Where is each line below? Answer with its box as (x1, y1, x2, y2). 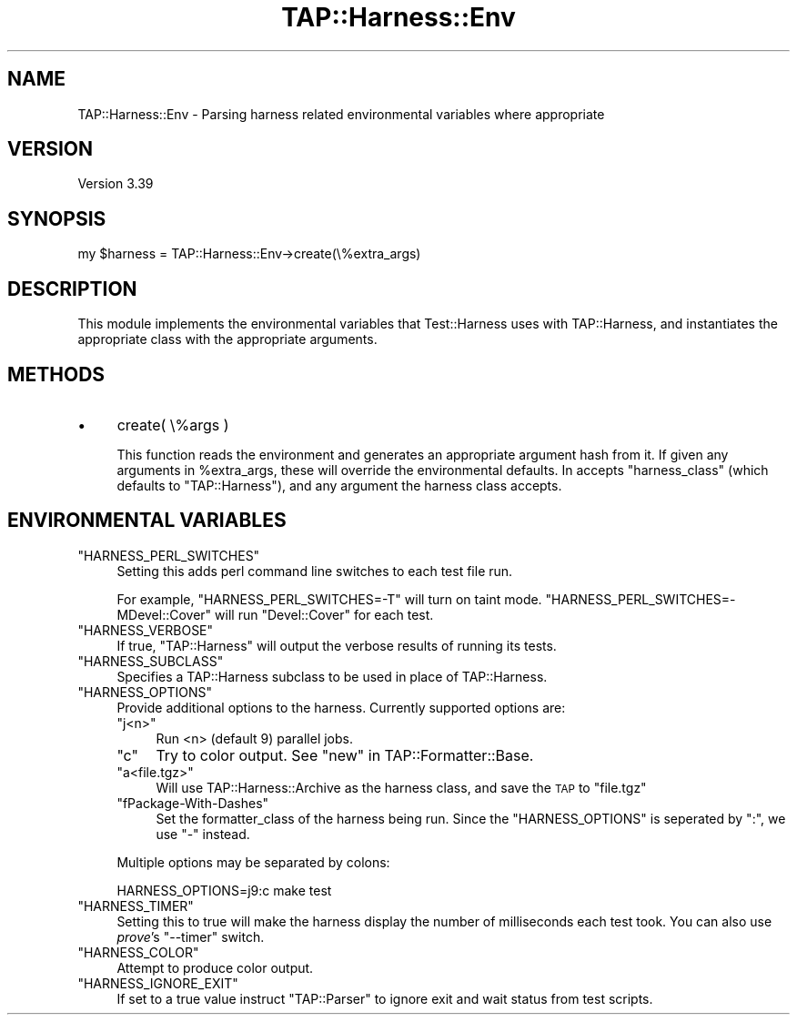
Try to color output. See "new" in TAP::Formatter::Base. (156, 745, 534, 764)
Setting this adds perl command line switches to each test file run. (116, 562, 513, 579)
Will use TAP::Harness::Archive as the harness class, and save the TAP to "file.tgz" (156, 779, 647, 795)
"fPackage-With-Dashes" (116, 794, 269, 811)
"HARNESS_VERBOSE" (77, 622, 214, 638)
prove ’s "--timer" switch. (116, 928, 265, 945)
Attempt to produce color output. (116, 959, 314, 976)
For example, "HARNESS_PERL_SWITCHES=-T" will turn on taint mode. (116, 591, 542, 607)
